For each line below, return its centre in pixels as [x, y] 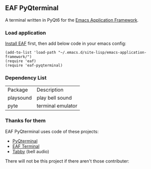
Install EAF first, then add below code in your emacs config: [66, 43]
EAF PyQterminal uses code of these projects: [52, 131]
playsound [20, 98]
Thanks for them [25, 121]
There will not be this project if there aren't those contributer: [67, 161]
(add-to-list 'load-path [31, 53]
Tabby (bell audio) [31, 151]
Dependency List [26, 78]
